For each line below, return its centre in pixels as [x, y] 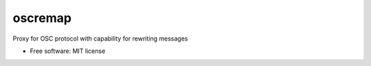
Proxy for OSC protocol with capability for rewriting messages [100, 38]
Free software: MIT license [68, 51]
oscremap [42, 18]
